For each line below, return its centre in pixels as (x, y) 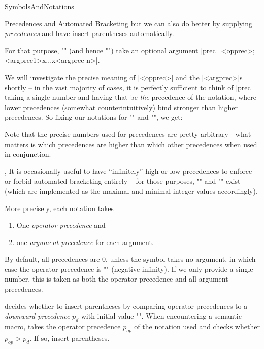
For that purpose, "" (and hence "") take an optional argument (102, 50)
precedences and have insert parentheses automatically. (89, 33)
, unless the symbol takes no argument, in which (181, 259)
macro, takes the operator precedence (63, 326)
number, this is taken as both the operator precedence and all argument (117, 279)
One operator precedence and (61, 225)
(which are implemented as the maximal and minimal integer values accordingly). (131, 190)
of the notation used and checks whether (197, 326)
